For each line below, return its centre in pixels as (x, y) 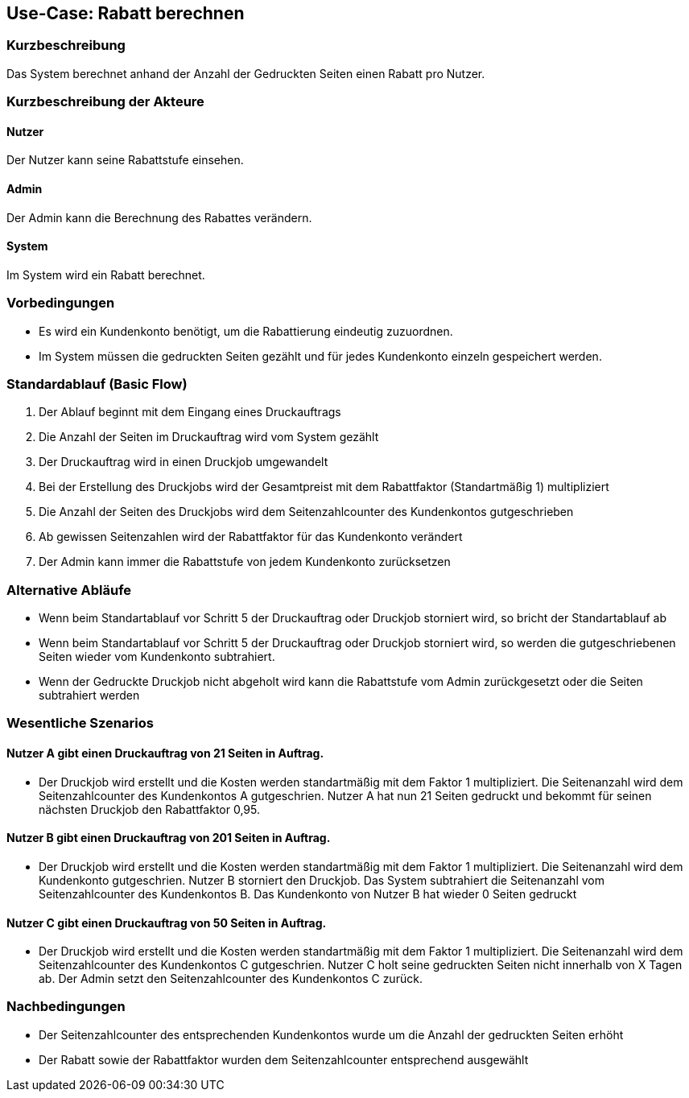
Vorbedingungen (61, 303)
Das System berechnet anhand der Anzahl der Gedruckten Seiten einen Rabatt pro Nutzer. (246, 73)
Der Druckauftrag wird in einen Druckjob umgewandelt (184, 462)
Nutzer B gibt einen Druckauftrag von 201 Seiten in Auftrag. (169, 838)
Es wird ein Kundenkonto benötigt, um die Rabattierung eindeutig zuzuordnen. (246, 331)
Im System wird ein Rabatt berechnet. (106, 274)
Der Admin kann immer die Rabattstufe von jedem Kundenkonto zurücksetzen (245, 562)
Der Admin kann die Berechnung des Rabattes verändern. (159, 217)
